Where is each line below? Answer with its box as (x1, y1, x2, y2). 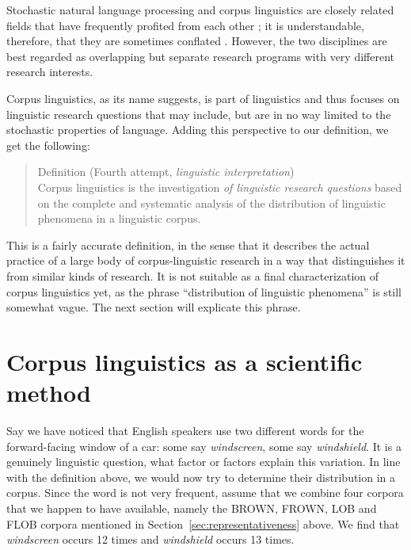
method (6, 376, 91, 409)
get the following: (6, 136, 90, 153)
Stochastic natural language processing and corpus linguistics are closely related (6, 2, 394, 17)
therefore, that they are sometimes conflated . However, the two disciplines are (6, 32, 387, 49)
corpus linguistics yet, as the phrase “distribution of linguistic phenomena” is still (6, 283, 401, 300)
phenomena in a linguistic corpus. (37, 210, 201, 227)
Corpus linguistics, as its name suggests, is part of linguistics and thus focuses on (6, 90, 400, 106)
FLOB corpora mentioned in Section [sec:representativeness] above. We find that (6, 515, 400, 532)
